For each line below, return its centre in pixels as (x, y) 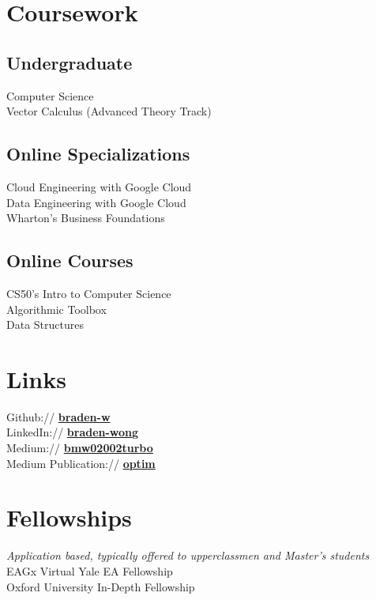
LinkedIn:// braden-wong (73, 432)
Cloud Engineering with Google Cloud (99, 186)
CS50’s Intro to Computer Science (89, 293)
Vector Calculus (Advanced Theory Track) (109, 111)
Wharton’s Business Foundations (86, 218)
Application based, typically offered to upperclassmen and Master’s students (188, 555)
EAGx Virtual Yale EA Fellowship (90, 570)
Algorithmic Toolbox (56, 309)
